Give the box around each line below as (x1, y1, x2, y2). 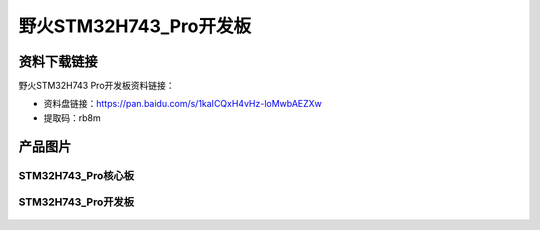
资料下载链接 (18, 53, 98, 70)
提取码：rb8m (43, 111, 101, 124)
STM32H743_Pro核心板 (18, 168, 135, 182)
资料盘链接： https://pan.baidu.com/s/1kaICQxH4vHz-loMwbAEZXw (43, 98, 322, 110)
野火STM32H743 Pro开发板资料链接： (18, 80, 175, 92)
